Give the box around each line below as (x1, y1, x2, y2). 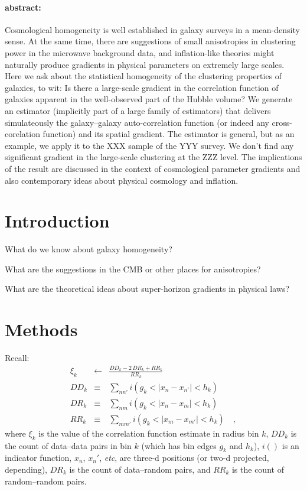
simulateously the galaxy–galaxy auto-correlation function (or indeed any (5, 116, 269, 128)
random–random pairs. (5, 474, 87, 487)
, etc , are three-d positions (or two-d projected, (99, 451, 269, 464)
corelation (5, 128, 40, 140)
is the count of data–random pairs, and (69, 463, 211, 475)
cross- (272, 116, 292, 128)
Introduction (5, 209, 110, 233)
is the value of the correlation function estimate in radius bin (38, 427, 259, 439)
